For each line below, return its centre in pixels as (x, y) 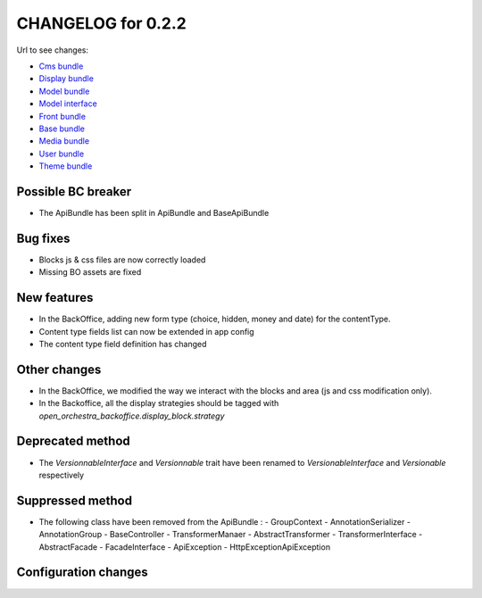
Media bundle (64, 141)
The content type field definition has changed (123, 344)
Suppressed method (75, 500)
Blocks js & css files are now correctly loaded (122, 260)
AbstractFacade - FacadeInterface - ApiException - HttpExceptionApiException (184, 547)
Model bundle (64, 91)
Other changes (59, 369)
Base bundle (62, 129)
